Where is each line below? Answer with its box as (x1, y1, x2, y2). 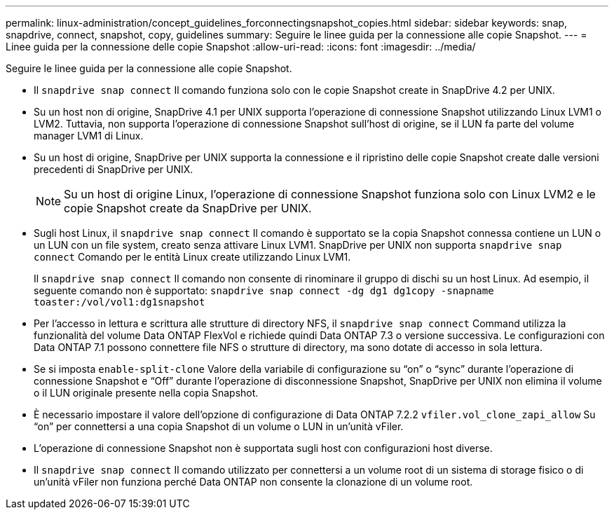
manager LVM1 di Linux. (34, 130, 144, 142)
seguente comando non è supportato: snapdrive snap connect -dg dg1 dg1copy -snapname (34, 284, 494, 296)
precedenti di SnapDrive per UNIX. (34, 163, 193, 175)
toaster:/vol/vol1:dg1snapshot (34, 296, 205, 308)
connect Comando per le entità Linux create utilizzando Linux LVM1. (34, 251, 351, 263)
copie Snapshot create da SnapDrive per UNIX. (64, 201, 312, 215)
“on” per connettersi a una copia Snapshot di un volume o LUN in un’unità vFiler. (34, 420, 404, 432)
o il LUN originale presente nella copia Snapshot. (34, 387, 259, 399)
